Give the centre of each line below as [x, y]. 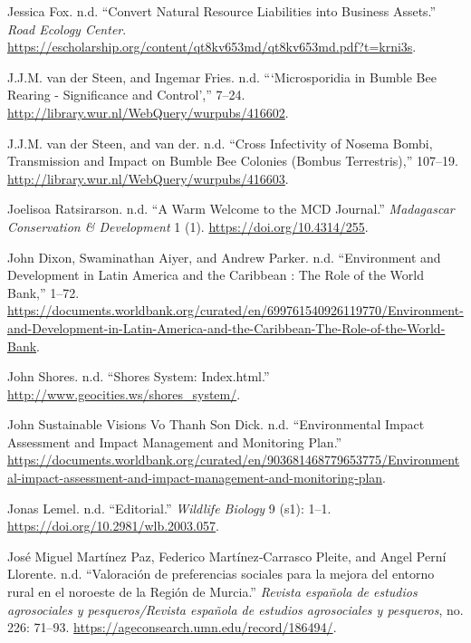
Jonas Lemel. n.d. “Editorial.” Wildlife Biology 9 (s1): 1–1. [169, 508]
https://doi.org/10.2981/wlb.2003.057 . [113, 526]
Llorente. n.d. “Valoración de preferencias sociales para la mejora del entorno [221, 574]
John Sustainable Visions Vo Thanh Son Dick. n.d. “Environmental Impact [216, 424]
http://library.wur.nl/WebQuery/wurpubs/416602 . [148, 112]
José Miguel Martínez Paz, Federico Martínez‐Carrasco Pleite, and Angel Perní [227, 556]
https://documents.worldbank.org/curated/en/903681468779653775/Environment [234, 460]
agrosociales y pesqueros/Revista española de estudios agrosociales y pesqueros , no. [235, 609]
